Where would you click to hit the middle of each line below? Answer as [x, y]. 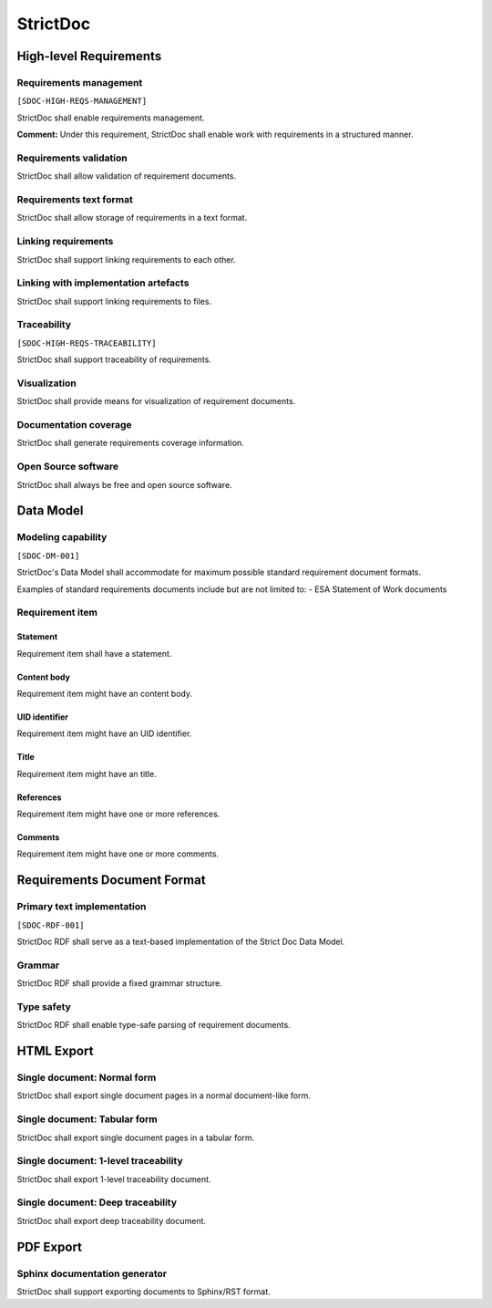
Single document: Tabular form [87, 1119]
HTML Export [55, 1051]
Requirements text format [75, 199]
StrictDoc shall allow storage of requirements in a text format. [132, 218]
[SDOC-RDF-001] [51, 925]
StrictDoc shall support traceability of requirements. [114, 359]
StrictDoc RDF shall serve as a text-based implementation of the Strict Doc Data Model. [181, 941]
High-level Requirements [89, 56]
